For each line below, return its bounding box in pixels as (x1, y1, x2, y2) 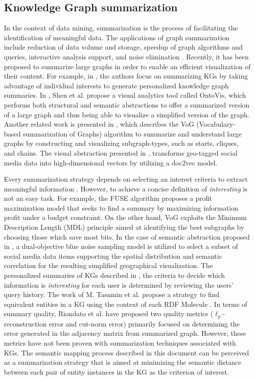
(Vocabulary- (196, 119, 235, 129)
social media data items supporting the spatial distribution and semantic (4, 250, 222, 261)
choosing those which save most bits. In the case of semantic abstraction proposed (4, 231, 250, 242)
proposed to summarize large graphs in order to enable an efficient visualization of (4, 61, 251, 71)
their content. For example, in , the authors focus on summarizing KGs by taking (4, 71, 248, 81)
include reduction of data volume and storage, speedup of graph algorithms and (4, 42, 243, 52)
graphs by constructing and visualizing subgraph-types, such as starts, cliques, (4, 138, 239, 148)
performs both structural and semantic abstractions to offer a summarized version (4, 99, 250, 109)
